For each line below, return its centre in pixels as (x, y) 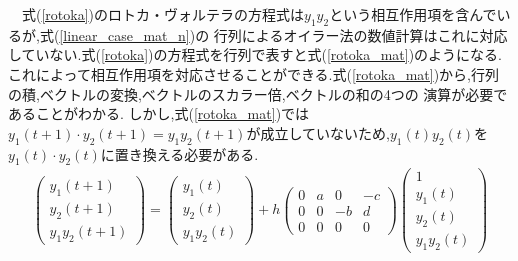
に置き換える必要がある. (179, 153)
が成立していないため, (318, 132)
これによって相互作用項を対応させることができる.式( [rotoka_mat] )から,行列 (253, 73)
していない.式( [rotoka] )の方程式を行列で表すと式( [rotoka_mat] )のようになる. (255, 54)
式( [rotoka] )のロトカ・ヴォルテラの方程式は (163, 14)
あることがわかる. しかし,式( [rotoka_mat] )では (159, 113)
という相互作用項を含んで (413, 14)
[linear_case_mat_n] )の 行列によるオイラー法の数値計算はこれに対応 (283, 34)
